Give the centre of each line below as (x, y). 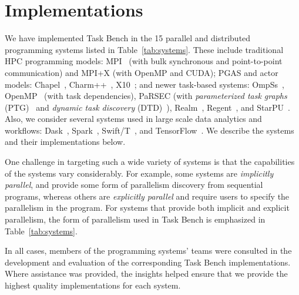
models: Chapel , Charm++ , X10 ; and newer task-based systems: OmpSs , (145, 84)
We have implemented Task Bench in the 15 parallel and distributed (128, 38)
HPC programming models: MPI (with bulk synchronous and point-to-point (144, 61)
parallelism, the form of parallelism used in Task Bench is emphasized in (135, 219)
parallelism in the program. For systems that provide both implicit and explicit (147, 208)
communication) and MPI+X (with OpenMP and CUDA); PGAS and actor (142, 72)
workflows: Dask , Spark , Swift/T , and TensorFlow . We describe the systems (149, 130)
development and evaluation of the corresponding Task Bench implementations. (148, 262)
